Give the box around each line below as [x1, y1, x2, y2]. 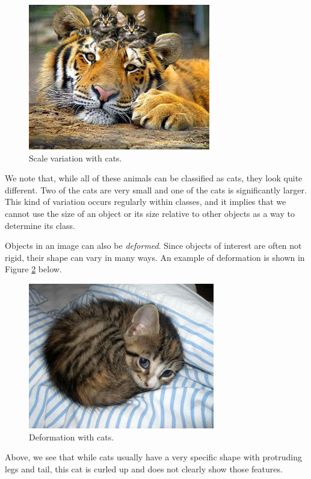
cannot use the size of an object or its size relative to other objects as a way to [5, 207, 295, 219]
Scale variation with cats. [29, 151, 122, 164]
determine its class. [5, 219, 75, 231]
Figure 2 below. [5, 263, 62, 275]
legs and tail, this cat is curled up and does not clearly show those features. [5, 462, 283, 475]
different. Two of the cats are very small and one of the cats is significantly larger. [5, 183, 307, 196]
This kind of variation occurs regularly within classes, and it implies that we [5, 195, 286, 208]
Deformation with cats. [29, 430, 114, 443]
